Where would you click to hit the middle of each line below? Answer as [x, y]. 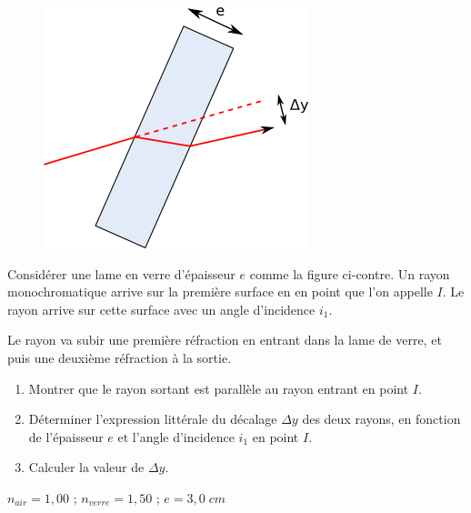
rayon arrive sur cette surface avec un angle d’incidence [161, 309]
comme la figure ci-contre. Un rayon [350, 273]
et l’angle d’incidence [176, 436]
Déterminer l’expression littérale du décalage [153, 419]
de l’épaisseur [66, 436]
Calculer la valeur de [86, 467]
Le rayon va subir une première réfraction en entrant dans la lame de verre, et [225, 340]
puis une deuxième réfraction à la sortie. [120, 357]
